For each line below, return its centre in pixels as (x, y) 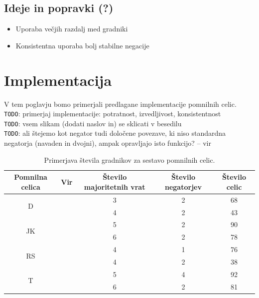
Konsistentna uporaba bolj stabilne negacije (82, 45)
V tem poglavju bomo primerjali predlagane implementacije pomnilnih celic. (120, 104)
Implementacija (58, 80)
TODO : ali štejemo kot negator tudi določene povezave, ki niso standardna (115, 133)
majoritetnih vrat (115, 186)
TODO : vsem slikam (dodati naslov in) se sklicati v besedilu (93, 123)
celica (31, 186)
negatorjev (183, 186)
